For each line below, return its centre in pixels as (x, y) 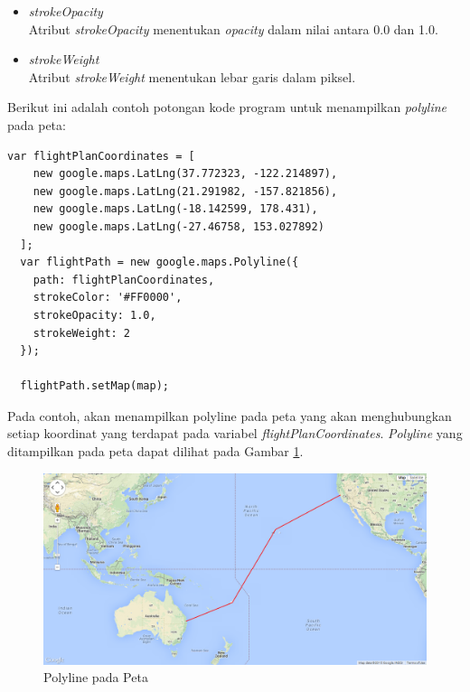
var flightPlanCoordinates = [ (101, 156)
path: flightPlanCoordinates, (124, 280)
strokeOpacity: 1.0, (94, 315)
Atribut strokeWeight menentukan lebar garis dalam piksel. (192, 76)
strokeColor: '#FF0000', (108, 298)
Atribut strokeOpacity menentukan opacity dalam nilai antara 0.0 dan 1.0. (233, 28)
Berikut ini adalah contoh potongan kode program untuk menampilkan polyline (227, 107)
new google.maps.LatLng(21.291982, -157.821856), (185, 191)
